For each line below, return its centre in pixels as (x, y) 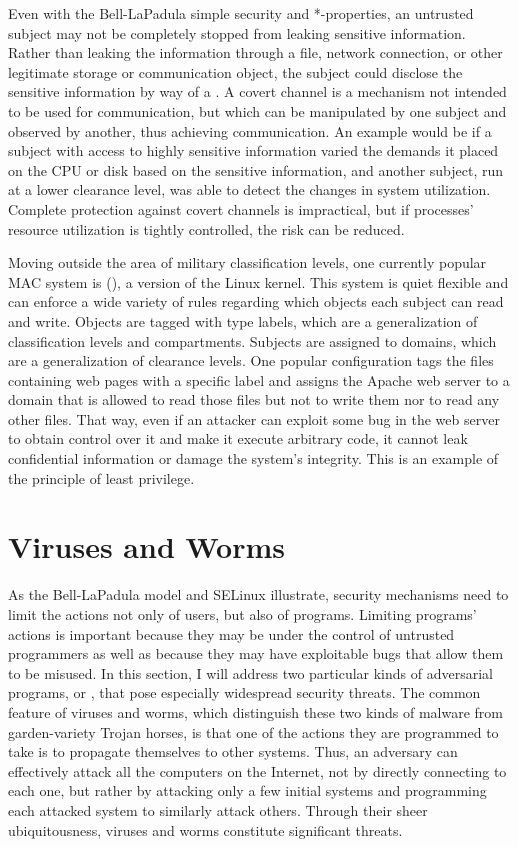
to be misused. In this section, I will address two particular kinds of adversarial (250, 672)
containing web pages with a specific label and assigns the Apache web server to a (259, 379)
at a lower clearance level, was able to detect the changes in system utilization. (249, 189)
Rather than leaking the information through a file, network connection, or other (255, 52)
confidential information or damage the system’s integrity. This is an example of (253, 458)
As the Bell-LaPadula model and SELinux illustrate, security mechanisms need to (258, 594)
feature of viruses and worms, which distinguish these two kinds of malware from (255, 711)
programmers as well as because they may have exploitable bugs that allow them (256, 653)
